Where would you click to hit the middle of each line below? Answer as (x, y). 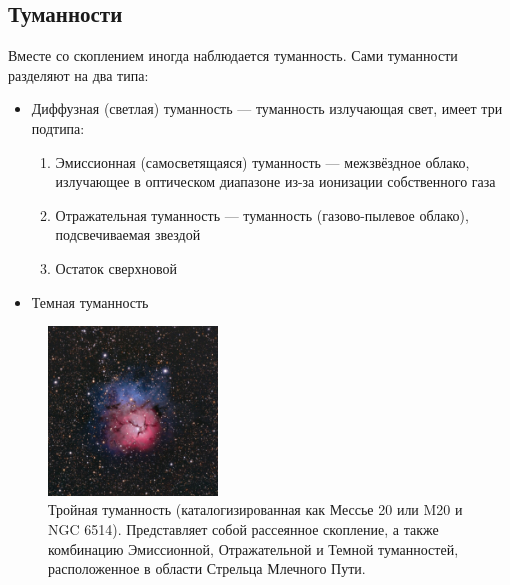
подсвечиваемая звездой (128, 234)
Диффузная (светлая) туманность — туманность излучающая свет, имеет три (267, 108)
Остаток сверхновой (116, 267)
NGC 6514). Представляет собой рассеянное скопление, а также (243, 528)
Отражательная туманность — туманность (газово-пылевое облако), (262, 214)
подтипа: (58, 127)
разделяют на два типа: (78, 74)
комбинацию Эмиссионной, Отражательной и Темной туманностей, (253, 548)
